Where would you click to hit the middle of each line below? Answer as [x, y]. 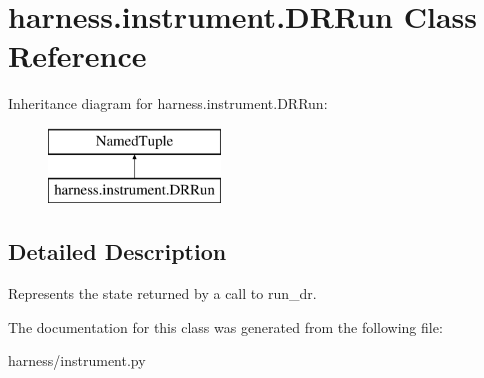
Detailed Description [117, 251]
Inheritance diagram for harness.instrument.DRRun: [168, 103]
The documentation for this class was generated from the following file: [225, 326]
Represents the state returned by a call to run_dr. [162, 293]
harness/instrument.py [77, 360]
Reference [77, 55]
